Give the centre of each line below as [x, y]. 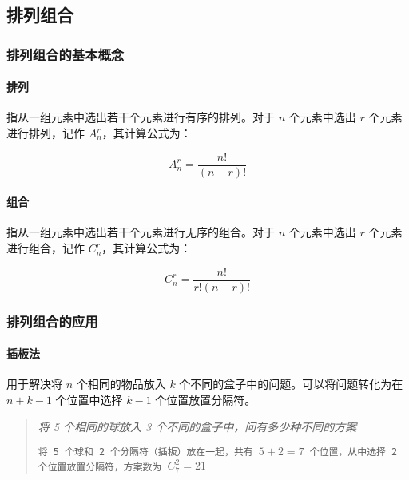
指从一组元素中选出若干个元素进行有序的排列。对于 [141, 117]
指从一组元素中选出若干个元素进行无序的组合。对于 [141, 232]
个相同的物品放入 [121, 384]
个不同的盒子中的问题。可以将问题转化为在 [291, 384]
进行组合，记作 [46, 248]
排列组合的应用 [52, 321]
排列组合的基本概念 [66, 54]
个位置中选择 [89, 399]
